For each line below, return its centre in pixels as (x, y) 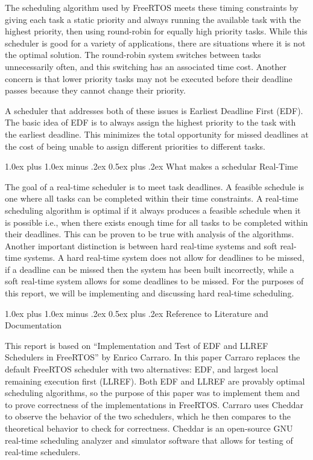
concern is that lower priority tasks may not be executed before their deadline (149, 78)
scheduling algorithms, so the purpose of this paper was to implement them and (153, 393)
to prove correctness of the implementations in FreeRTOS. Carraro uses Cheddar (154, 404)
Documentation (33, 325)
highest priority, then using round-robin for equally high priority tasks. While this (156, 31)
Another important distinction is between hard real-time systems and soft (141, 245)
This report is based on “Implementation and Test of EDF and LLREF (137, 345)
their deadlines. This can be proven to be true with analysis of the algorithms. (150, 234)
